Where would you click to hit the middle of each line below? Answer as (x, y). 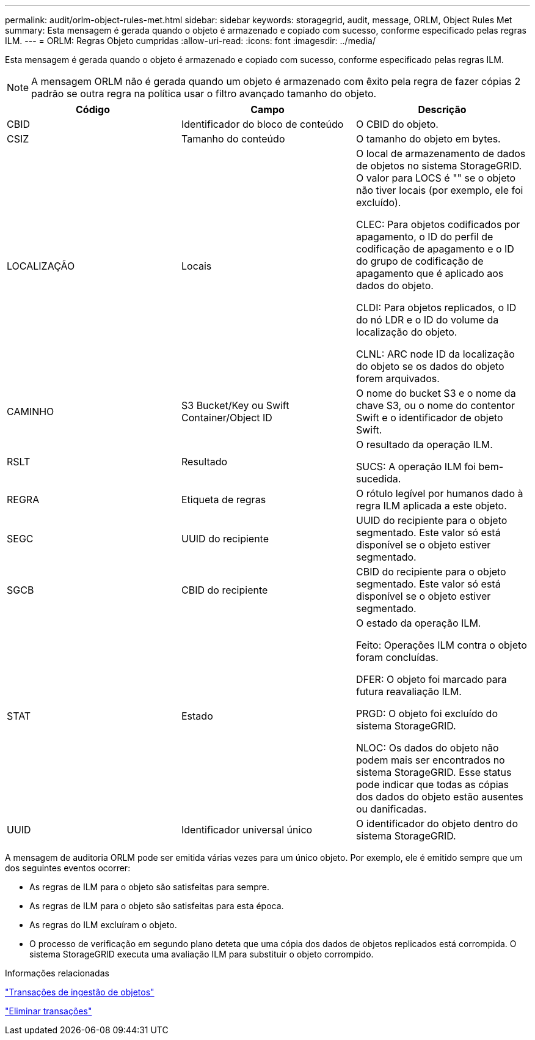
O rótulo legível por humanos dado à (439, 493)
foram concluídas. (397, 657)
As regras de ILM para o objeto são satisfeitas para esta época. (157, 906)
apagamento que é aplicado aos (430, 273)
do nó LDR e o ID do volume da (427, 320)
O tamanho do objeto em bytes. (428, 139)
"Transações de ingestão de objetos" (80, 992)
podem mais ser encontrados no (430, 760)
